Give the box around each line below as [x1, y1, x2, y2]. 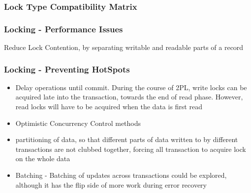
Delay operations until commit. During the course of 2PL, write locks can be [15, 82, 247, 92]
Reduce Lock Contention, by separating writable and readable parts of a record [4, 42, 244, 52]
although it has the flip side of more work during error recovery [15, 179, 207, 190]
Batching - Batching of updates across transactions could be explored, [15, 170, 227, 180]
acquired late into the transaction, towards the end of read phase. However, [15, 92, 243, 102]
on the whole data [15, 153, 70, 164]
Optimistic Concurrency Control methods [15, 118, 141, 128]
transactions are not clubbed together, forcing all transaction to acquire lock [15, 144, 246, 154]
